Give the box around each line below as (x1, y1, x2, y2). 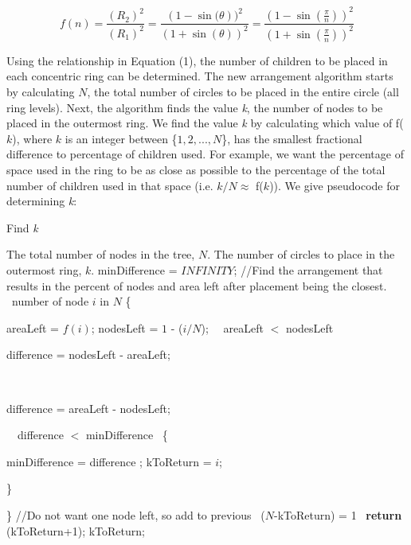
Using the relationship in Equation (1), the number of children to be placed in (6, 52, 388, 68)
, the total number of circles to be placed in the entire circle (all (87, 84, 399, 100)
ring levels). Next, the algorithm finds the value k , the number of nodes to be (6, 99, 383, 115)
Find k (6, 219, 38, 236)
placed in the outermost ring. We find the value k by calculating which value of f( (6, 115, 404, 131)
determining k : (6, 193, 77, 209)
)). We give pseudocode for (269, 177, 400, 193)
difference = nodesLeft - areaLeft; (6, 346, 170, 363)
